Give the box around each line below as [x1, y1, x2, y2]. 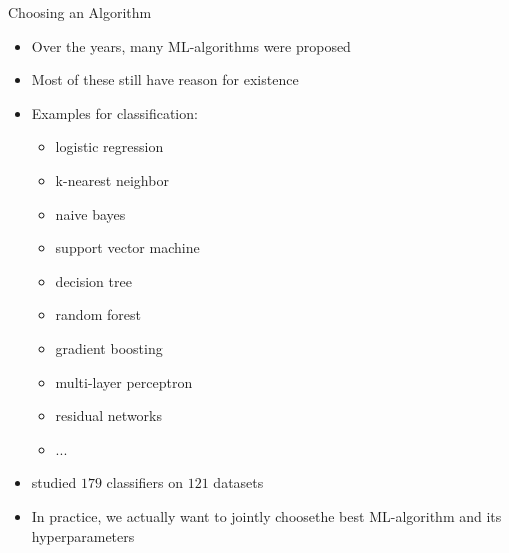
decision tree [55, 270, 132, 291]
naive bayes [55, 203, 126, 224]
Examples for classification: [31, 102, 198, 123]
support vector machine [55, 237, 200, 258]
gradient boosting [55, 337, 163, 358]
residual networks [55, 405, 162, 426]
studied [31, 472, 77, 493]
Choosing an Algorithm [8, 2, 152, 22]
